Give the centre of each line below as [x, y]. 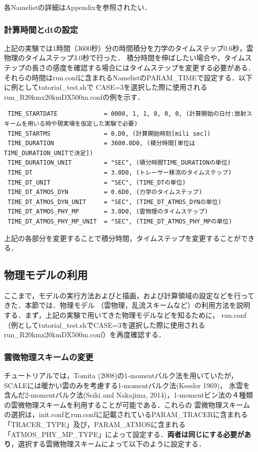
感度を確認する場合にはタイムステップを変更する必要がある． [154, 67]
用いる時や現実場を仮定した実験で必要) [83, 123]
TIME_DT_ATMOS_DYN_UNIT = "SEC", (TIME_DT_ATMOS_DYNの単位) [115, 202]
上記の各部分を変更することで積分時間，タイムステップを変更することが [123, 238]
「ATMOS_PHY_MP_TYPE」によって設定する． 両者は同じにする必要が [124, 434]
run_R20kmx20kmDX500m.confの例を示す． [74, 97]
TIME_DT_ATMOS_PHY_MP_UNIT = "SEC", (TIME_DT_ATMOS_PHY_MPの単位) [120, 221]
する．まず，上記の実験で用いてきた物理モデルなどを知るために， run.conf [125, 315]
